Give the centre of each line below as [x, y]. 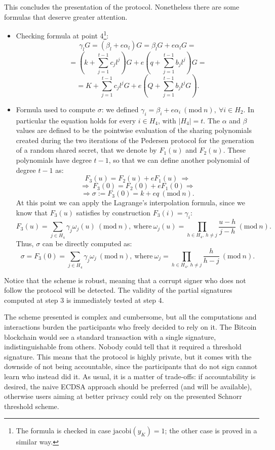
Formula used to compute [56, 109]
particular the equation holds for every [76, 120]
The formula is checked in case [63, 431]
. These [234, 150]
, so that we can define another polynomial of [179, 160]
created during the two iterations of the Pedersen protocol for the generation [135, 140]
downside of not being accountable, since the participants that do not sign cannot [131, 366]
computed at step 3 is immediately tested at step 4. [84, 300]
